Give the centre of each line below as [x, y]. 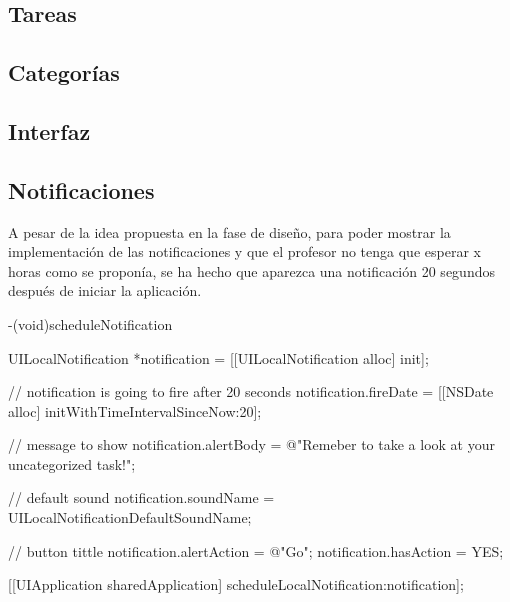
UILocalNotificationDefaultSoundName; [130, 517]
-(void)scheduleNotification [90, 323]
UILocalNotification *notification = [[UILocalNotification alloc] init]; [218, 357]
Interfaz [49, 130]
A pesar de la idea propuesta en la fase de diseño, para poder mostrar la [229, 231]
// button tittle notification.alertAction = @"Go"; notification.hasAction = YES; [256, 550]
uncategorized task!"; [72, 463]
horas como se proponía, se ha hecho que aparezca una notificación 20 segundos [251, 270]
